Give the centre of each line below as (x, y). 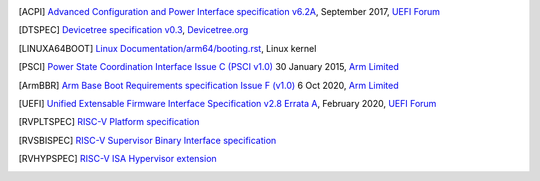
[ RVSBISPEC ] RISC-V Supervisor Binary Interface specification (147, 140)
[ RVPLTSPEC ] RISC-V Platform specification (109, 122)
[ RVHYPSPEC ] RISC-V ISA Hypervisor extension (117, 159)
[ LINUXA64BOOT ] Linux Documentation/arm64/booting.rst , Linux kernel (167, 48)
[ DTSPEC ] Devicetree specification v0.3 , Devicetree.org (133, 30)
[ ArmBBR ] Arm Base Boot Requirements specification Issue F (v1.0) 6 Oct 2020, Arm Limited (208, 85)
